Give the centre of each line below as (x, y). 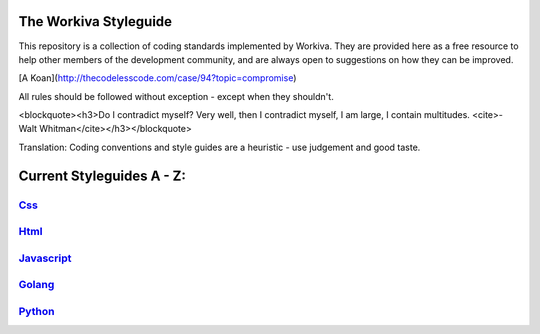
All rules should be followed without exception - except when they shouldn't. (176, 96)
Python (36, 311)
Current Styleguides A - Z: (102, 175)
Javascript (45, 258)
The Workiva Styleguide (95, 21)
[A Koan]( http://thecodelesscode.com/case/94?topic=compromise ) (157, 78)
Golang (36, 285)
